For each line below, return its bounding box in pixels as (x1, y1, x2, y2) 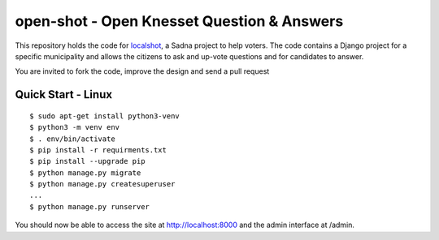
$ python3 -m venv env (29, 122, 120, 132)
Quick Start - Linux (15, 88, 113, 101)
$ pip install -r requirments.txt (29, 145, 167, 154)
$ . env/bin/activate (29, 134, 115, 144)
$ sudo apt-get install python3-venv (29, 111, 180, 121)
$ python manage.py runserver (29, 202, 150, 211)
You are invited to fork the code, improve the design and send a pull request (15, 66, 270, 76)
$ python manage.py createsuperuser (29, 179, 176, 189)
